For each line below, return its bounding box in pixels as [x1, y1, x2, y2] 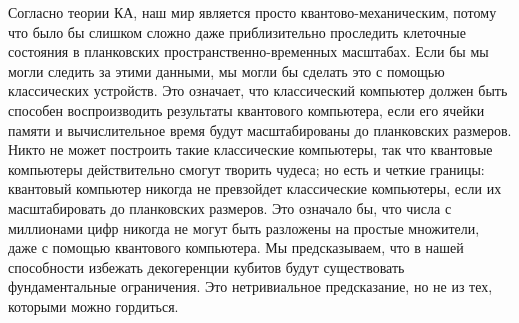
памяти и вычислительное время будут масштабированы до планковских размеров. [8, 119, 512, 140]
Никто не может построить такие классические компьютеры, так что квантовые [8, 139, 493, 160]
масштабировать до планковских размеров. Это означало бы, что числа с [8, 197, 452, 218]
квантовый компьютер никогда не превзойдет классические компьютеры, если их [8, 178, 502, 199]
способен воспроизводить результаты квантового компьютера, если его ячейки [8, 99, 485, 120]
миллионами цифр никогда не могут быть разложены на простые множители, [8, 217, 480, 238]
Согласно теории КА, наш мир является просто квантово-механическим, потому [8, 2, 497, 22]
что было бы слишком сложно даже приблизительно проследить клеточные [8, 21, 466, 42]
